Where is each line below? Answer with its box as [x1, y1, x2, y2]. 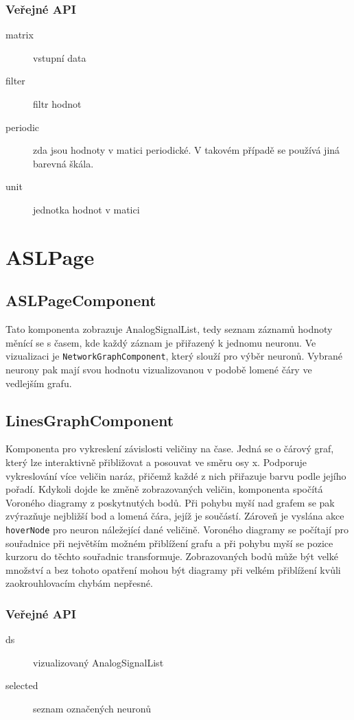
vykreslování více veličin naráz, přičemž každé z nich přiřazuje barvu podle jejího [5, 468, 346, 483]
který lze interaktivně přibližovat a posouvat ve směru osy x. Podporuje [5, 454, 307, 469]
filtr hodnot [33, 97, 82, 111]
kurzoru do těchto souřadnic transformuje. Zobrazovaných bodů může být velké [5, 549, 338, 564]
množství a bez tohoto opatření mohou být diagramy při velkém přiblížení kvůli [5, 562, 341, 577]
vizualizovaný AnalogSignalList [33, 655, 164, 669]
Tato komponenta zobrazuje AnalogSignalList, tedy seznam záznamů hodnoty [5, 322, 333, 336]
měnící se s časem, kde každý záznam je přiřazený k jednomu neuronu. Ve [5, 335, 316, 349]
